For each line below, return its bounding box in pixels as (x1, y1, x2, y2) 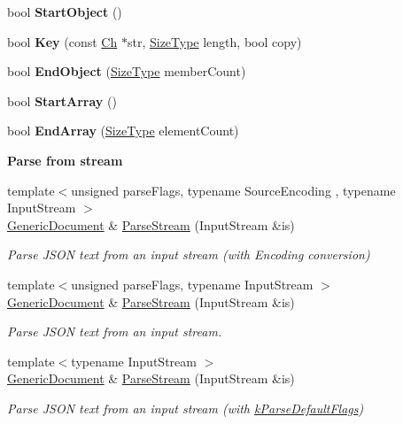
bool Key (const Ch (7, 32, 118, 50)
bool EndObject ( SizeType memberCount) (7, 62, 246, 81)
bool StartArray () (7, 91, 117, 110)
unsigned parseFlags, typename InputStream (71, 274, 314, 293)
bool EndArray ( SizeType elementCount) (7, 121, 239, 140)
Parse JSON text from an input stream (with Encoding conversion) (7, 245, 370, 264)
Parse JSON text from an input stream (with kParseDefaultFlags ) (7, 398, 364, 417)
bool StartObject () (7, 3, 122, 20)
